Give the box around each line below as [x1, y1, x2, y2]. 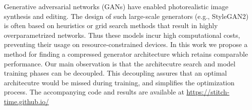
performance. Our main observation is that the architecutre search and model [4, 58, 235, 68]
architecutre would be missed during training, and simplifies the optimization [4, 77, 235, 87]
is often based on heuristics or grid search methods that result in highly [4, 20, 218, 31]
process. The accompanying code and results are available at [4, 87, 184, 97]
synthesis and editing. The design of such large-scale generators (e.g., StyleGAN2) [4, 11, 249, 21]
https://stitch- [186, 87, 230, 97]
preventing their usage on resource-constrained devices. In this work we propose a [4, 39, 248, 49]
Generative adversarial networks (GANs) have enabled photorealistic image [4, 1, 229, 11]
